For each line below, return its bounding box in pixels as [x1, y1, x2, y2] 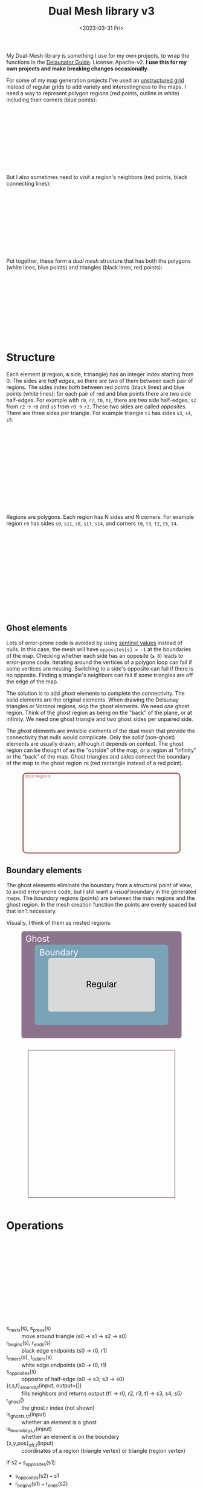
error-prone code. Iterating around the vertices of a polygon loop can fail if [6, 658, 192, 666]
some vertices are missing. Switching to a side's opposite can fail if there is [6, 665, 194, 672]
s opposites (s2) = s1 [14, 1472, 59, 1481]
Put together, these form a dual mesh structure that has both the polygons [6, 257, 192, 265]
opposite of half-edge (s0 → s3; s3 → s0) [21, 1376, 125, 1383]
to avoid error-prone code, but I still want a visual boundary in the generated [6, 888, 197, 895]
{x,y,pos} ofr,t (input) [6, 1439, 54, 1448]
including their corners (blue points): [6, 96, 97, 103]
